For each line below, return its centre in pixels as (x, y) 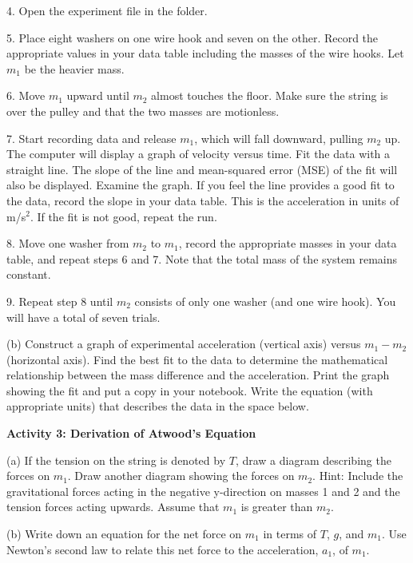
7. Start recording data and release (91, 138)
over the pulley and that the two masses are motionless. (143, 111)
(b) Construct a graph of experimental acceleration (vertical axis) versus (184, 344)
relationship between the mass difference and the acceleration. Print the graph (198, 375)
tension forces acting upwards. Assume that (113, 507)
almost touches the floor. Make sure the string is (270, 95)
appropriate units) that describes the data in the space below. (158, 406)
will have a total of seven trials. (83, 317)
